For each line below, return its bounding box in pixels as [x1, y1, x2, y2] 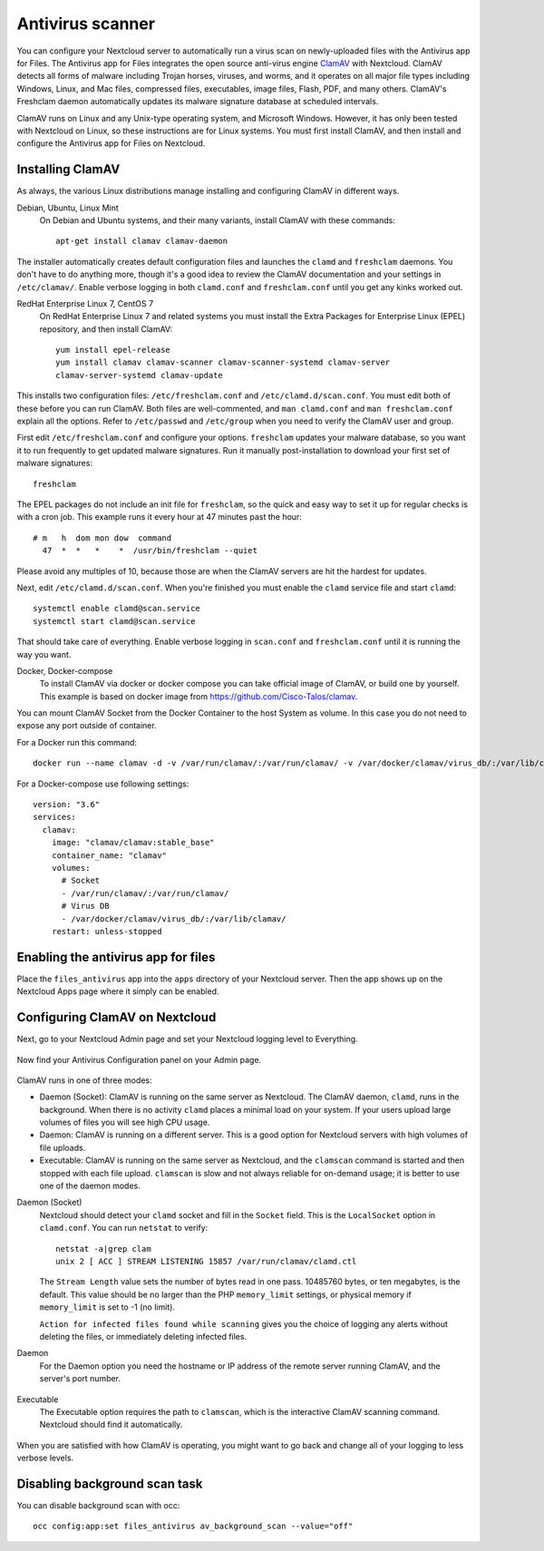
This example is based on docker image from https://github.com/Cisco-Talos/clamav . [39, 690, 358, 702]
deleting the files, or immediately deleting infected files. [39, 1331, 248, 1341]
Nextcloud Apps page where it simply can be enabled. [16, 986, 219, 997]
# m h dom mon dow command [33, 532, 172, 543]
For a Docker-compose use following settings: [16, 778, 189, 789]
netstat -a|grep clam [55, 1244, 151, 1253]
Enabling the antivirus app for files [16, 949, 216, 965]
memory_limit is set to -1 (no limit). [39, 1302, 176, 1312]
